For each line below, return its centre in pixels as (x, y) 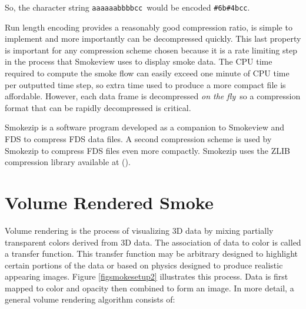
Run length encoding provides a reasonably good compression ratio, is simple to (149, 27)
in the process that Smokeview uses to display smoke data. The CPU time (139, 61)
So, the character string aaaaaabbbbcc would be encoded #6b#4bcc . (127, 7)
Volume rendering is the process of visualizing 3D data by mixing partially (139, 230)
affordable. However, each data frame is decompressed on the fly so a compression (153, 96)
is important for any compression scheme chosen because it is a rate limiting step (151, 50)
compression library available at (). (68, 162)
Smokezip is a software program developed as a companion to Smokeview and (145, 127)
